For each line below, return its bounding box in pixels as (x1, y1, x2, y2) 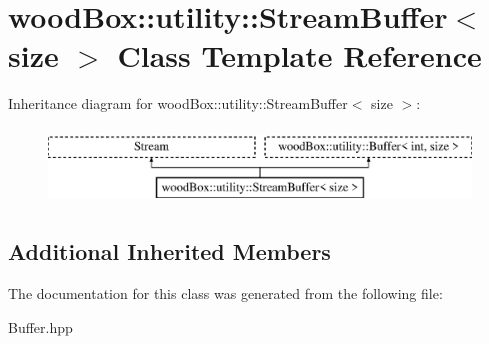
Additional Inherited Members (8, 236, 331, 267)
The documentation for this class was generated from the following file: (8, 283, 443, 304)
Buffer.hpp (8, 316, 73, 337)
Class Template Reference (117, 35, 482, 76)
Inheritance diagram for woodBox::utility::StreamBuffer (8, 93, 348, 114)
